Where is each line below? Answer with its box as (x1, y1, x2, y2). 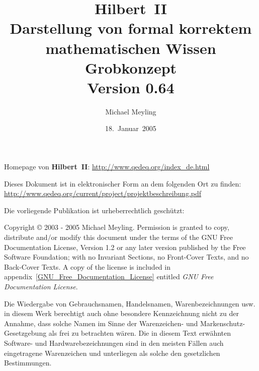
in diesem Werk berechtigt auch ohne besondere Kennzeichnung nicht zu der (4, 308, 239, 319)
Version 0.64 (87, 77, 175, 97)
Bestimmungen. (4, 357, 52, 368)
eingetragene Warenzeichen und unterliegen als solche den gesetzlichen (4, 347, 220, 358)
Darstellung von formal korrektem (10, 18, 252, 38)
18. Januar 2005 (105, 123, 156, 134)
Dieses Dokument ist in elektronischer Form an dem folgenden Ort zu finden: (4, 178, 241, 189)
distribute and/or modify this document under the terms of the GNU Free (4, 232, 233, 242)
